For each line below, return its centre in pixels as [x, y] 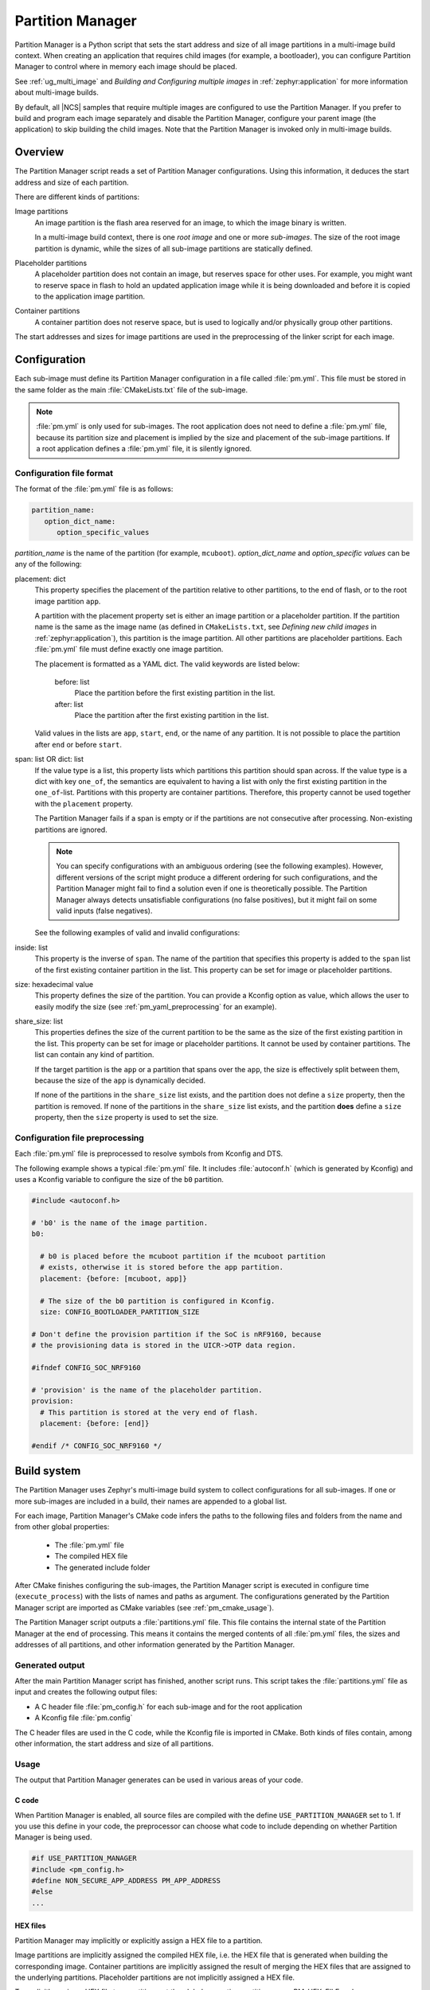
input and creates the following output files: [86, 1692]
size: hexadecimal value [54, 984]
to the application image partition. [90, 297]
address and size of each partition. [72, 182]
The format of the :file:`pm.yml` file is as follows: [94, 489]
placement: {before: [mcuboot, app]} [113, 1278]
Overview [39, 152]
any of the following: [49, 564]
